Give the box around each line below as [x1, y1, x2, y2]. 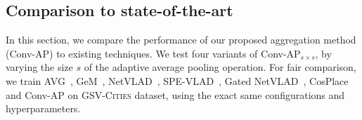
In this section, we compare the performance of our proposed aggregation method [6, 32, 356, 47]
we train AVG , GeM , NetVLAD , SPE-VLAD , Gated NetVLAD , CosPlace [6, 73, 349, 88]
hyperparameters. [6, 101, 81, 116]
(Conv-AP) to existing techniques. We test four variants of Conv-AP [6, 46, 301, 60]
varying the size [6, 60, 73, 74]
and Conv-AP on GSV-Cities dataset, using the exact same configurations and [6, 87, 345, 102]
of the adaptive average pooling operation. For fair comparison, [84, 60, 356, 74]
